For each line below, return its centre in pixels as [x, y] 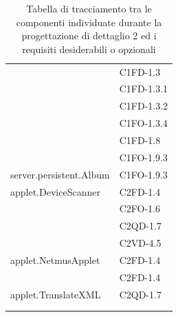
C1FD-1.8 [140, 140]
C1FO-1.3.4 [143, 123]
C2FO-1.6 [140, 208]
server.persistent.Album [60, 174]
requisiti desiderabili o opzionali [89, 49]
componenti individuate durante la [89, 22]
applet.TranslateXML [56, 294]
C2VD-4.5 [140, 243]
